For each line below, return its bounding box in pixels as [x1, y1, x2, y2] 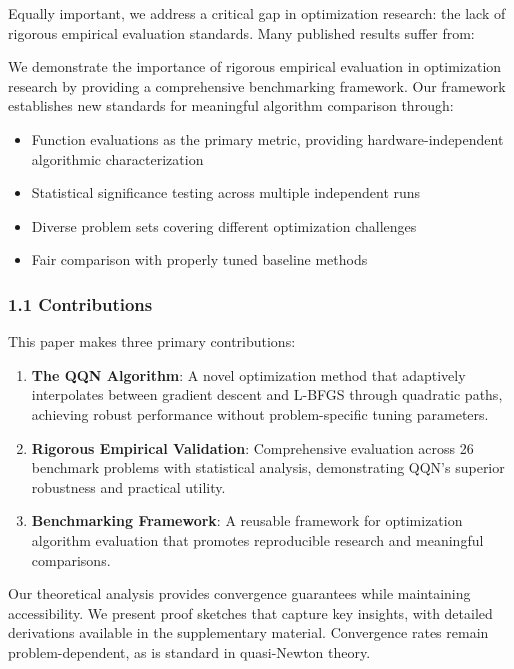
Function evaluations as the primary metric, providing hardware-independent [31, 128, 504, 149]
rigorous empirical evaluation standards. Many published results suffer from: [8, 22, 475, 43]
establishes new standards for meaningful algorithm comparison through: [8, 95, 454, 116]
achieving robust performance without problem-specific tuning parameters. [31, 403, 489, 424]
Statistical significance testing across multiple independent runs [31, 182, 421, 203]
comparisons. [31, 549, 111, 570]
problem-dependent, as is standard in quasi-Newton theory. [8, 641, 371, 662]
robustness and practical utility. [31, 476, 226, 497]
